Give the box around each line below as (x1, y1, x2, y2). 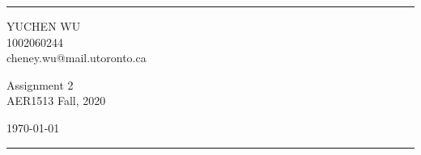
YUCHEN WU (6, 18, 81, 34)
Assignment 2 (6, 76, 74, 93)
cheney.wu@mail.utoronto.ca (6, 49, 147, 66)
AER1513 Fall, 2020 (6, 92, 106, 109)
